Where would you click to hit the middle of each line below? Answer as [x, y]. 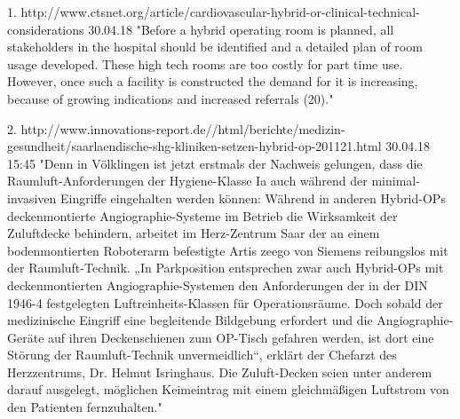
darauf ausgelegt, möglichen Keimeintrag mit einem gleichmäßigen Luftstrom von [228, 389]
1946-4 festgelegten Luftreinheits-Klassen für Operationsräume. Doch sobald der [225, 302]
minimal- [396, 181]
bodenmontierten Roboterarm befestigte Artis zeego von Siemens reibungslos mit [228, 250]
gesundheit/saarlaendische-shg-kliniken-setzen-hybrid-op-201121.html [194, 146]
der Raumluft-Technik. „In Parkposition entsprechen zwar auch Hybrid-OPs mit [226, 268]
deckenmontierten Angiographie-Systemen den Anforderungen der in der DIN [218, 285]
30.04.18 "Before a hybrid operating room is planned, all [241, 29]
